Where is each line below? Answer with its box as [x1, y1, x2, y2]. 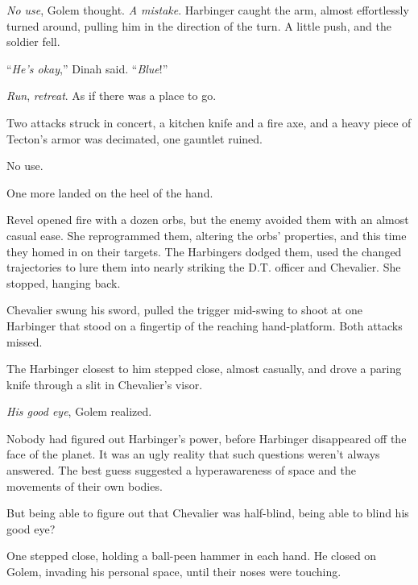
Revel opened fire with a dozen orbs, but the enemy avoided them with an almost [6, 211, 409, 228]
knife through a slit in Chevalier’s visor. [6, 375, 203, 392]
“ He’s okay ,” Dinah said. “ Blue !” [6, 60, 168, 77]
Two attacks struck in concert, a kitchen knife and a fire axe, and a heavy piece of [6, 114, 412, 131]
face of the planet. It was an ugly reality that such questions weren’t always [6, 446, 380, 463]
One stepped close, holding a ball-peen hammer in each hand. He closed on [6, 547, 377, 564]
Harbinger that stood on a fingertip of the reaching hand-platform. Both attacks [6, 317, 403, 334]
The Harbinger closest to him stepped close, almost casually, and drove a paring [6, 360, 402, 377]
